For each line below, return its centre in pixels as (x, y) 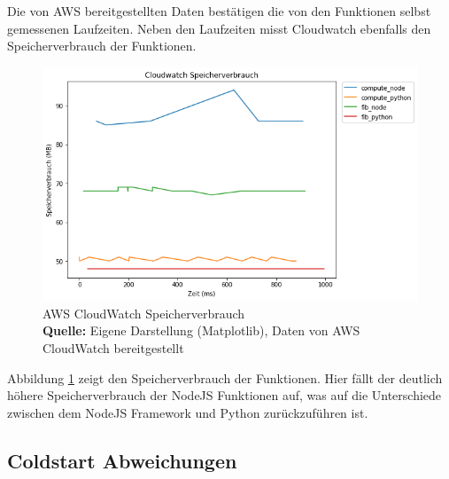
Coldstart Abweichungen (122, 460)
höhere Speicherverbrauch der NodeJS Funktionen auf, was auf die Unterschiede (224, 395)
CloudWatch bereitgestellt (113, 347)
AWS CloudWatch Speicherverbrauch (144, 313)
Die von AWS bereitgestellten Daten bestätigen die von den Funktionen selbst (219, 11)
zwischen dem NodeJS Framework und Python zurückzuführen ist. (188, 412)
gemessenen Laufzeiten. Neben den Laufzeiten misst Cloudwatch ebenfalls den (219, 28)
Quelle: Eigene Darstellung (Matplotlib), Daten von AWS (201, 330)
